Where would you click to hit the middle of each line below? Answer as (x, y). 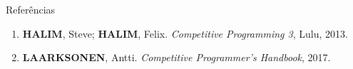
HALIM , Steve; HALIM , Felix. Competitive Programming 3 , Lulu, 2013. (185, 33)
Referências (31, 9)
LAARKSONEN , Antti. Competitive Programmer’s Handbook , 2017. (176, 57)
